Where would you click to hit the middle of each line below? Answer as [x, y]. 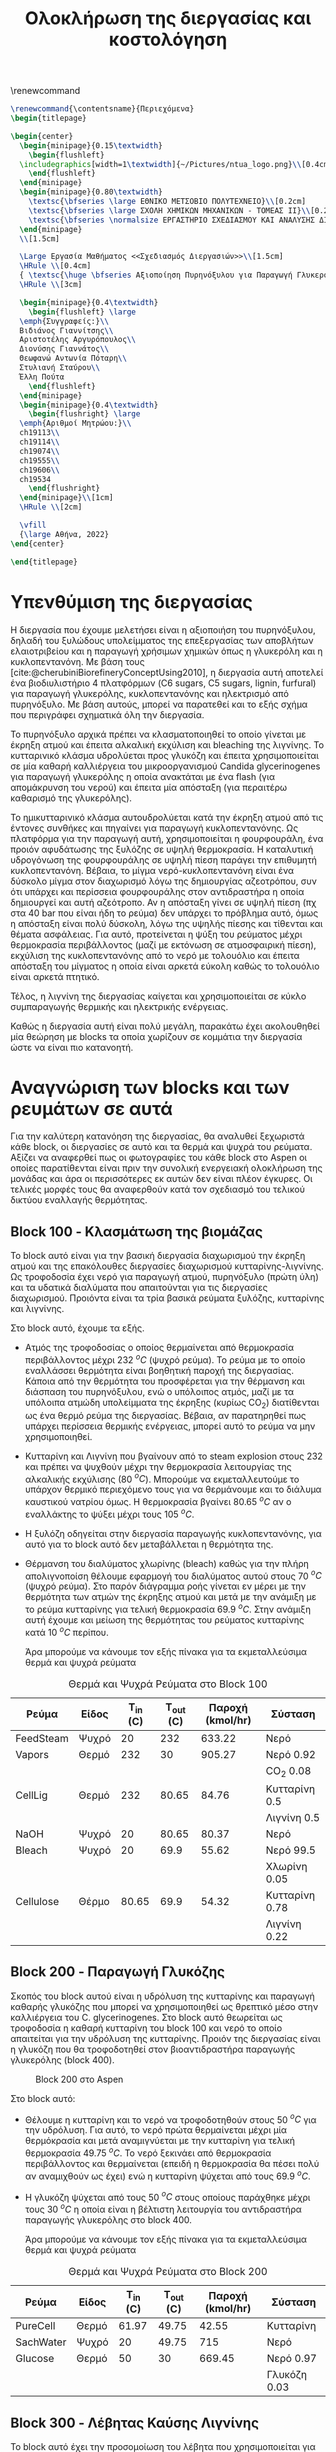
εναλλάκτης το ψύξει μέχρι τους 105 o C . [109, 1513]
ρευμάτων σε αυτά [91, 1108]
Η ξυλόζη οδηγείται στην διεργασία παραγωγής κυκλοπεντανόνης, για [173, 1533]
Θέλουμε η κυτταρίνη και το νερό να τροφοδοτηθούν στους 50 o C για [170, 2119]
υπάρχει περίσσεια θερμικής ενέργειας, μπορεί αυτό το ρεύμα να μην [170, 1426]
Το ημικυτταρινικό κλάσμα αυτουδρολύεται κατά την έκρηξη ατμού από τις [167, 817]
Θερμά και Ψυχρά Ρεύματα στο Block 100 [168, 1684]
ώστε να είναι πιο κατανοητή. [72, 1047]
